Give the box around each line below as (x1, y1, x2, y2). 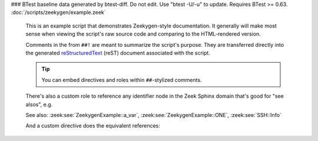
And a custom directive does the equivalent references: (25, 122, 160, 129)
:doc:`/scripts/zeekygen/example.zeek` (11, 9, 106, 16)
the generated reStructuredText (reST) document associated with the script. (25, 49, 210, 56)
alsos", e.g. (25, 101, 53, 108)
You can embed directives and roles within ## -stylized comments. (41, 76, 203, 83)
